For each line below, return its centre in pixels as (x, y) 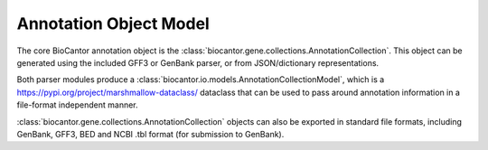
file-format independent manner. (78, 105)
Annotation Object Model (113, 23)
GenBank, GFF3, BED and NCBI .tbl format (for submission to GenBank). (150, 134)
